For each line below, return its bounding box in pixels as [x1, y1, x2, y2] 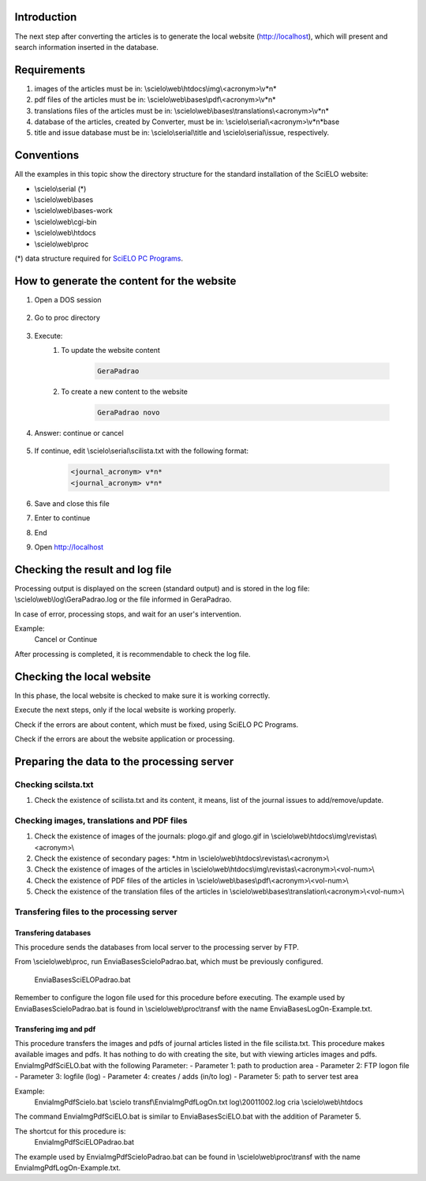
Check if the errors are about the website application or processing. [14, 734, 235, 744]
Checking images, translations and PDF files [14, 815, 188, 826]
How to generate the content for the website [14, 274, 237, 287]
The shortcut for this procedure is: [14, 1126, 126, 1136]
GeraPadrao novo [97, 408, 161, 418]
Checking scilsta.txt [14, 778, 94, 789]
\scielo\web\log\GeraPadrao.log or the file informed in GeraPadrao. [14, 594, 232, 604]
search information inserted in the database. [14, 42, 159, 51]
